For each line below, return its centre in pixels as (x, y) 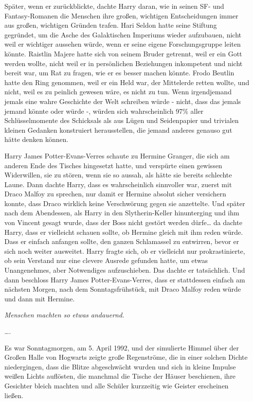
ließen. (14, 395)
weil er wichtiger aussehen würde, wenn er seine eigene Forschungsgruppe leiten (123, 44)
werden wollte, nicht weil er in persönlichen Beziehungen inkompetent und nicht (124, 63)
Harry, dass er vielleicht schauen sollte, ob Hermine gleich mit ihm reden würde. (124, 232)
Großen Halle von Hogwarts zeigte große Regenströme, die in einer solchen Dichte (126, 357)
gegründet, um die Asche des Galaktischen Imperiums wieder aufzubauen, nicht (123, 34)
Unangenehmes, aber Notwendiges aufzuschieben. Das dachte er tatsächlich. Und (125, 270)
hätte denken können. (36, 139)
